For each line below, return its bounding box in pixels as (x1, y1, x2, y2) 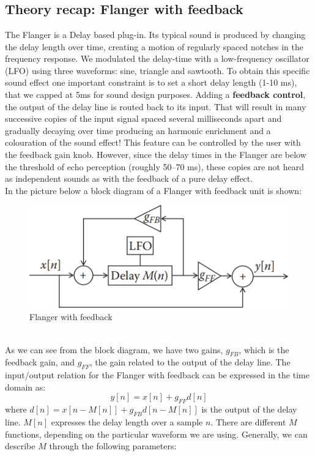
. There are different (210, 415, 286, 428)
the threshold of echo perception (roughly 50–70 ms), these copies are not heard (5, 160, 304, 173)
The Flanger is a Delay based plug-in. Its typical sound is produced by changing (5, 28, 306, 40)
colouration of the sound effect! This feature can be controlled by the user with (5, 136, 301, 149)
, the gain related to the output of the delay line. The (89, 356, 291, 368)
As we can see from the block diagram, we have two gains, (5, 343, 223, 356)
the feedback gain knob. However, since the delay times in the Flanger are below (5, 148, 306, 160)
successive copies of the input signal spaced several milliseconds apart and (5, 112, 282, 125)
